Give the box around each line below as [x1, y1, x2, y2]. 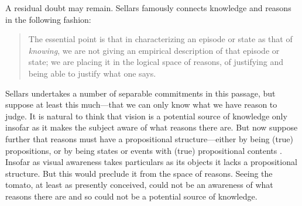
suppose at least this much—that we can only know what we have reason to [5, 98, 277, 111]
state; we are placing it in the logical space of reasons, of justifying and [28, 56, 284, 68]
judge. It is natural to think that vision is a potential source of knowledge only [5, 109, 287, 122]
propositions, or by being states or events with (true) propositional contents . [5, 144, 282, 156]
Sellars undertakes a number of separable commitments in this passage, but [5, 87, 276, 99]
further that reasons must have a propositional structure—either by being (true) [5, 132, 293, 145]
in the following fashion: [5, 13, 91, 25]
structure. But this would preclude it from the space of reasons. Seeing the [5, 167, 273, 179]
